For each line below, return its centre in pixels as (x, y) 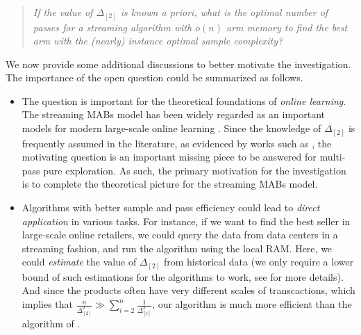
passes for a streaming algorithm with (112, 27)
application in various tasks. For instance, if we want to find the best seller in (186, 221)
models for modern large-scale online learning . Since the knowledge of (171, 128)
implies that (47, 304)
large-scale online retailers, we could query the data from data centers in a (180, 235)
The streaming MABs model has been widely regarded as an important (173, 114)
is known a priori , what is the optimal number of (224, 12)
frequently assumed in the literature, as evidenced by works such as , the (177, 143)
